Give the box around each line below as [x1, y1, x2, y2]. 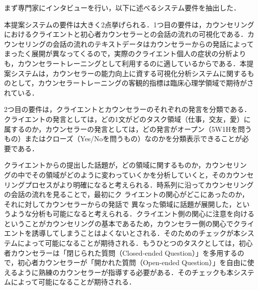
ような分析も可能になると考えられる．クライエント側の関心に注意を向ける [10, 208, 255, 219]
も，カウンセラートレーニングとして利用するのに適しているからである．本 [4, 58, 247, 68]
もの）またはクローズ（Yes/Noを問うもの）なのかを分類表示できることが [4, 133, 242, 144]
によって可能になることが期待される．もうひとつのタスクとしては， [17, 238, 239, 248]
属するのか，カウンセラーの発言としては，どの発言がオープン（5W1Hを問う [4, 123, 252, 134]
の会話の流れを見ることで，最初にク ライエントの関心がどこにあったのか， [4, 189, 249, 199]
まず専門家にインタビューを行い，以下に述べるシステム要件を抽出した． [4, 2, 241, 12]
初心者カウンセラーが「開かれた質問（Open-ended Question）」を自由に [17, 257, 248, 268]
